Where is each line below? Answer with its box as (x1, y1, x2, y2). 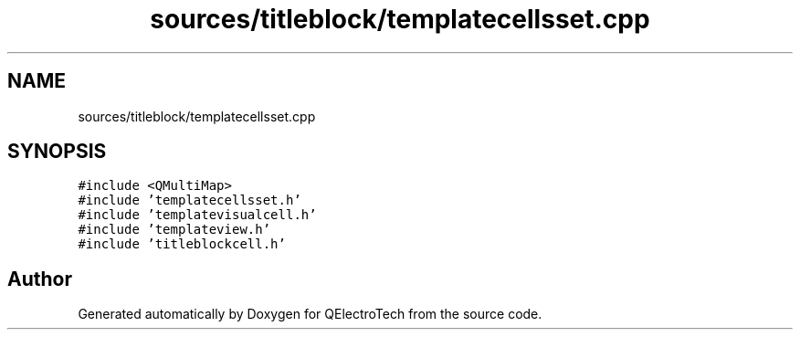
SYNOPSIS (7, 140, 107, 163)
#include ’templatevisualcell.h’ (78, 207, 317, 223)
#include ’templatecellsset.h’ (78, 193, 301, 208)
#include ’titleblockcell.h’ (78, 237, 286, 252)
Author (7, 267, 72, 290)
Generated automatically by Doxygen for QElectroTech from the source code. (78, 306, 542, 322)
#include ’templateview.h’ (78, 222, 271, 237)
